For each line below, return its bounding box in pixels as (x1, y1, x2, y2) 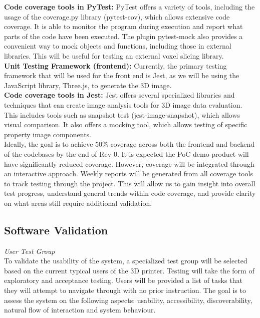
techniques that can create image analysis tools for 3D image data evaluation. (4, 99, 242, 110)
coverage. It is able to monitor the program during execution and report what (4, 21, 243, 32)
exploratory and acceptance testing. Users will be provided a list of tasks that (4, 275, 242, 285)
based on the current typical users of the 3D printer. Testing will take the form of (4, 265, 254, 275)
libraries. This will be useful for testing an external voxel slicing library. (4, 50, 224, 61)
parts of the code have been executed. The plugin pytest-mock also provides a (4, 31, 243, 41)
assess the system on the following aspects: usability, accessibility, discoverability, (4, 294, 252, 305)
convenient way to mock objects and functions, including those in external (4, 41, 231, 51)
